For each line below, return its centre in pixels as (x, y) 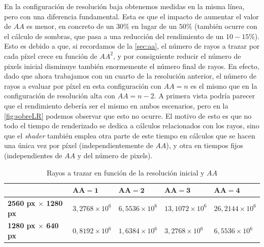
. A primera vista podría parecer (205, 96)
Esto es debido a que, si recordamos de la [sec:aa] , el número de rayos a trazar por (132, 46)
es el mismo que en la (224, 85)
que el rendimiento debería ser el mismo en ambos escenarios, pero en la (116, 105)
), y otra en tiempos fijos (205, 145)
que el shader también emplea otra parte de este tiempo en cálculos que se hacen (130, 135)
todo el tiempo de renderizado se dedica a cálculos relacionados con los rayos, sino (132, 126)
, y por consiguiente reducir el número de (177, 56)
